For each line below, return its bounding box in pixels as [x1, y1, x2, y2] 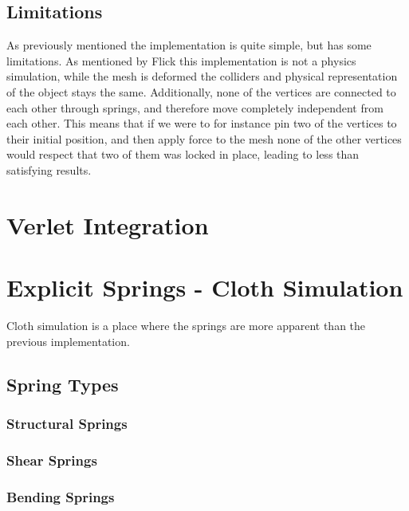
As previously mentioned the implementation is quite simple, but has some [6, 37, 372, 53]
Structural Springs [6, 413, 128, 433]
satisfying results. [6, 161, 92, 178]
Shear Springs [6, 450, 97, 470]
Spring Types [6, 371, 119, 396]
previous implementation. [6, 332, 130, 349]
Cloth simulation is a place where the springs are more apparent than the [6, 317, 366, 334]
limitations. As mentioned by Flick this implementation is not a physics [6, 52, 356, 69]
